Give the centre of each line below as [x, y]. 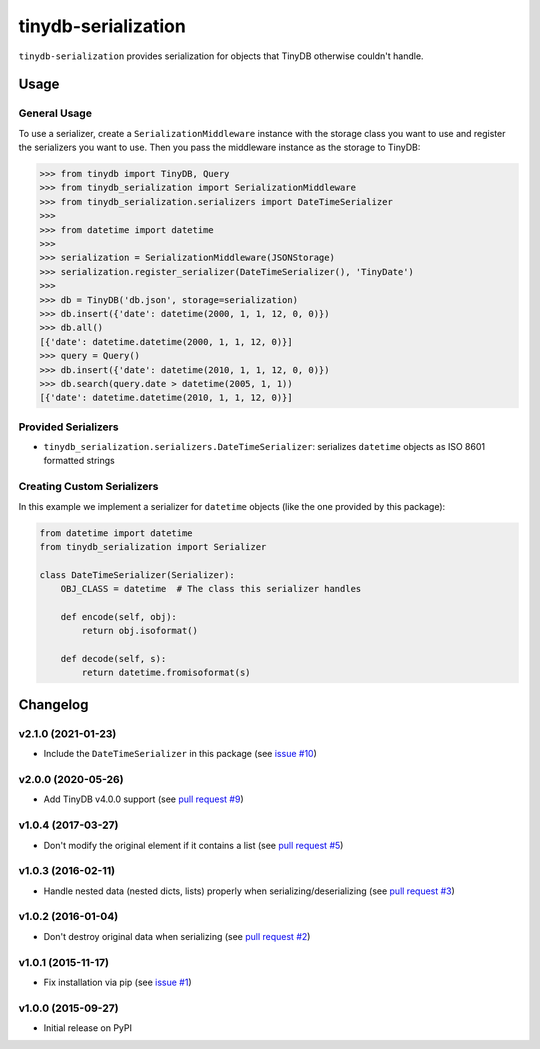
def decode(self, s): [113, 659]
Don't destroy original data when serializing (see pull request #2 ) [177, 936]
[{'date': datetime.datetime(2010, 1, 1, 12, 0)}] [166, 398]
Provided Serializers [68, 427]
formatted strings [79, 461]
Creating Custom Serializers [88, 487]
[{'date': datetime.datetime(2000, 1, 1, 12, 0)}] [166, 341]
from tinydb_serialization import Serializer [153, 546]
